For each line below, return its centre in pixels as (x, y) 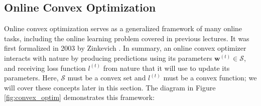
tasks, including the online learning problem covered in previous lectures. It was (127, 38)
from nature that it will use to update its (166, 68)
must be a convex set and (107, 78)
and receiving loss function (45, 68)
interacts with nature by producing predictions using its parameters (108, 58)
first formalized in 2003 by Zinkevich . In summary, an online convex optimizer (125, 48)
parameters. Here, (31, 78)
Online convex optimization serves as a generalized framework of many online (123, 28)
